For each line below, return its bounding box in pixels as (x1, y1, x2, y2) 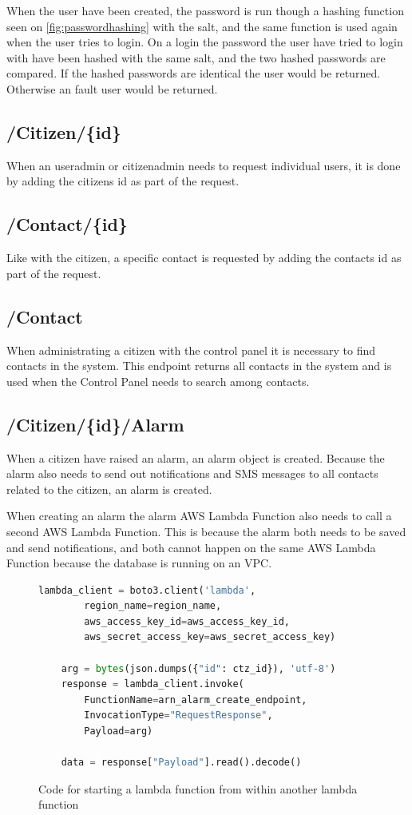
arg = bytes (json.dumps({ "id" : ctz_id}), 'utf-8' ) (61, 662, 336, 674)
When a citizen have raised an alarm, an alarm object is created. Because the (6, 449, 385, 466)
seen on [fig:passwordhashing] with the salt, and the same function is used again (6, 18, 398, 34)
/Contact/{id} (6, 212, 128, 237)
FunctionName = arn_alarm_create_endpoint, (84, 694, 307, 706)
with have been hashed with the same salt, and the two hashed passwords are (6, 49, 386, 66)
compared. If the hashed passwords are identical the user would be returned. (6, 65, 381, 81)
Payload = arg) (84, 726, 153, 737)
